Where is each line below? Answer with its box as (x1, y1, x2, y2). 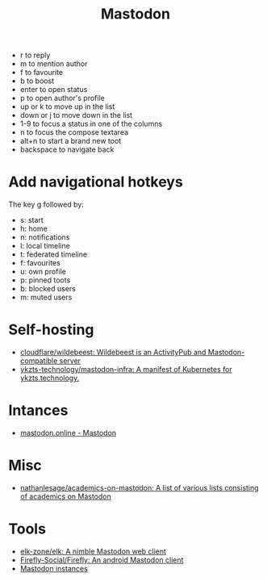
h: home (19, 224, 48, 234)
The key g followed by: (8, 199, 85, 210)
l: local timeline (19, 241, 70, 251)
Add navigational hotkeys (8, 173, 183, 191)
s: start (19, 215, 44, 225)
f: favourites (19, 258, 60, 268)
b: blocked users (19, 284, 77, 294)
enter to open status (19, 85, 88, 94)
